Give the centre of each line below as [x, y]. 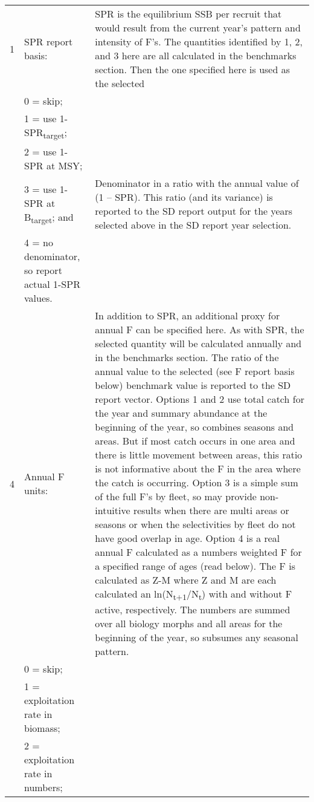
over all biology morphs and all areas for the [189, 624]
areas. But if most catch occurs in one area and [195, 441]
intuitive [113, 510]
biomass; [42, 728]
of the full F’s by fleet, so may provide [176, 497]
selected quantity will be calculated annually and [198, 344]
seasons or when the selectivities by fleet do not [195, 524]
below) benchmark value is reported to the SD [193, 385]
